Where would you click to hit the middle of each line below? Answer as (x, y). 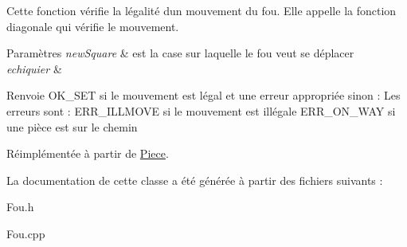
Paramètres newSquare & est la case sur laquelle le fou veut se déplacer (180, 53)
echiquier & (34, 68)
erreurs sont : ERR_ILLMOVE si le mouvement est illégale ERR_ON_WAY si (201, 110)
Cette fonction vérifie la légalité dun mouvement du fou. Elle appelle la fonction (202, 10)
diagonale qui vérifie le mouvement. (93, 26)
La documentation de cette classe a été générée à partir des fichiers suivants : (195, 180)
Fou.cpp (26, 233)
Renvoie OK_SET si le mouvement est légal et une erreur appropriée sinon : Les (203, 95)
